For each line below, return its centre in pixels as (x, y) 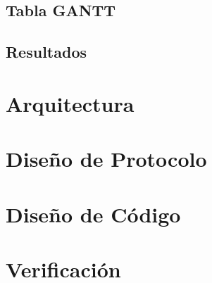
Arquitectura (70, 103)
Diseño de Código (93, 214)
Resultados (46, 52)
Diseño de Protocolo (106, 159)
